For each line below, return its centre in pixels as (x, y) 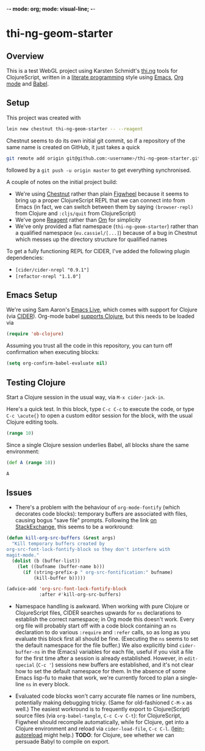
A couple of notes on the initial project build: (62, 182)
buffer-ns (28, 653)
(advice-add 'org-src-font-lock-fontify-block (67, 589)
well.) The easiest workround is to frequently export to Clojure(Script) (103, 709)
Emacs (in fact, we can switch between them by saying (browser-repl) (104, 207)
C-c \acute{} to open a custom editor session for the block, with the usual (100, 415)
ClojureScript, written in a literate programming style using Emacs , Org (95, 77)
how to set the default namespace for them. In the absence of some (100, 671)
